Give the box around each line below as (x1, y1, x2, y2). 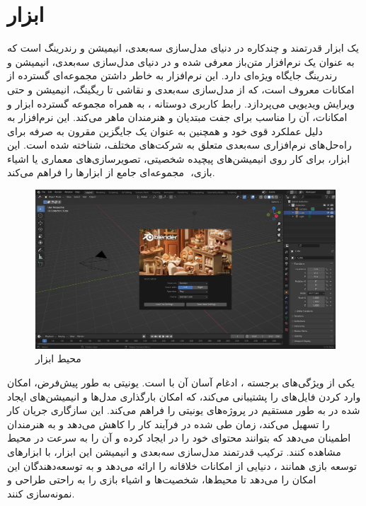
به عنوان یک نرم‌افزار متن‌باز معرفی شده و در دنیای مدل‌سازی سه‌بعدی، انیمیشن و (7, 54, 355, 69)
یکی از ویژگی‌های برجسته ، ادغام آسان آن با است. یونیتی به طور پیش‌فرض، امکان (7, 375, 355, 390)
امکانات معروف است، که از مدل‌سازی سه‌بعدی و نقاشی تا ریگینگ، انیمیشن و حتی (7, 81, 355, 96)
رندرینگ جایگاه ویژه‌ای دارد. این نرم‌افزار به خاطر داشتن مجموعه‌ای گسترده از (7, 68, 337, 83)
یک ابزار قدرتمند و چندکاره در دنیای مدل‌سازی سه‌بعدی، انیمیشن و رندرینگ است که (7, 40, 359, 55)
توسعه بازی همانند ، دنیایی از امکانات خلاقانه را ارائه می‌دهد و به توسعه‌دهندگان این (7, 458, 357, 473)
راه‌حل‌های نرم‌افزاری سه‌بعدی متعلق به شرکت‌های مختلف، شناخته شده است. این (7, 137, 352, 152)
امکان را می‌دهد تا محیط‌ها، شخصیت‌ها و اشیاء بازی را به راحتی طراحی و (7, 472, 316, 487)
